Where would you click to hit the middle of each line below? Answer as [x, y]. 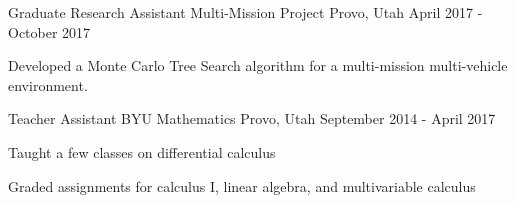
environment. [48, 84]
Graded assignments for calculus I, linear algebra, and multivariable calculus [242, 185]
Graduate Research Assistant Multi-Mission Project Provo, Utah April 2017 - [245, 12]
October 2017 [49, 31]
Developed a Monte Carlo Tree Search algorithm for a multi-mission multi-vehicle [258, 65]
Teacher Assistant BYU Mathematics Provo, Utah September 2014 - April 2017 [252, 118]
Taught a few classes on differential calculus [142, 151]
